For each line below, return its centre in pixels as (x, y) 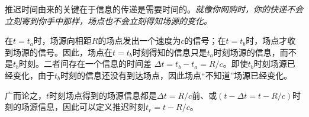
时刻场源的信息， (247, 52)
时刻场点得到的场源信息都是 (103, 95)
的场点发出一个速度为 (139, 40)
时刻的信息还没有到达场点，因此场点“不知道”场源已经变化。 (176, 75)
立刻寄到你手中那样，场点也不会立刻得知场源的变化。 (108, 20)
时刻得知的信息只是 (170, 52)
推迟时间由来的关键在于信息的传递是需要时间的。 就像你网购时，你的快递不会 (154, 9)
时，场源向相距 (62, 40)
